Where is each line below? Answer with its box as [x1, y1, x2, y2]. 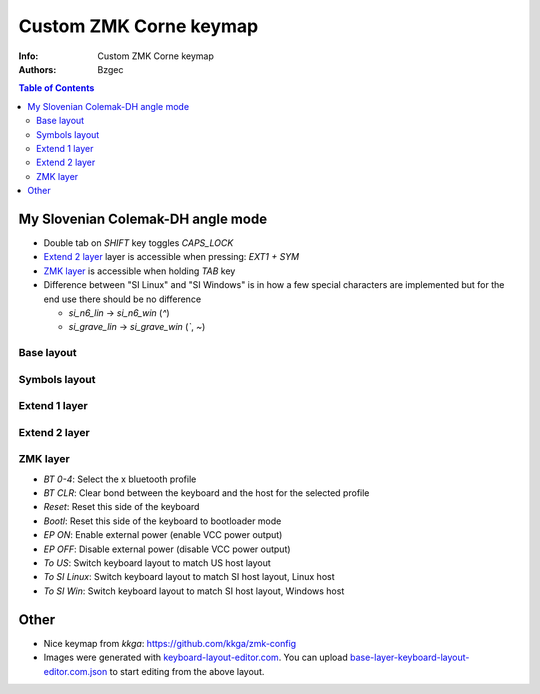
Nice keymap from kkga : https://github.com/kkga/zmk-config [43, 637, 297, 649]
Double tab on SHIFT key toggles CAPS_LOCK [43, 236, 234, 249]
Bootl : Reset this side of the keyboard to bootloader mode [43, 515, 282, 527]
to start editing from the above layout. [109, 665, 265, 677]
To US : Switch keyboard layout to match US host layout [43, 557, 272, 569]
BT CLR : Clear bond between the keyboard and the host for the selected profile [43, 487, 370, 499]
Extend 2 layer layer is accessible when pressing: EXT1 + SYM [43, 251, 300, 263]
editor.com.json [43, 665, 108, 677]
